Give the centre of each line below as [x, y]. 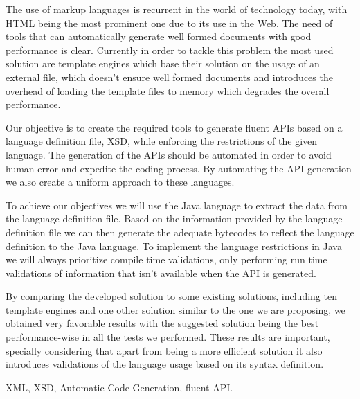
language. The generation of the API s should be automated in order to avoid [169, 154]
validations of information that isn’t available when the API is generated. [161, 273]
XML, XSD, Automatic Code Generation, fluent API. [119, 387]
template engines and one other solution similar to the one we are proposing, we [175, 309]
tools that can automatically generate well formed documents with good [159, 36]
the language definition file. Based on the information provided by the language [174, 219]
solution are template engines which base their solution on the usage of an [163, 63]
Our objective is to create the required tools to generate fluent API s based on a [174, 127]
